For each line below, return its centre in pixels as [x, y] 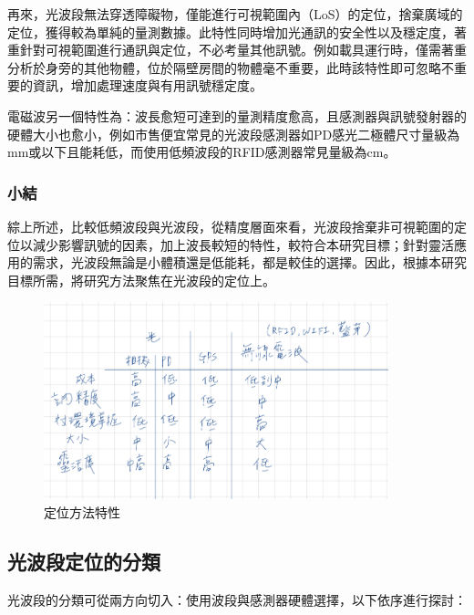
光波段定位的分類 [84, 561]
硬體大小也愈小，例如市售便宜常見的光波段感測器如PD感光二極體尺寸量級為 [234, 134]
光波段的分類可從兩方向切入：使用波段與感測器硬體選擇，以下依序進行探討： [237, 599]
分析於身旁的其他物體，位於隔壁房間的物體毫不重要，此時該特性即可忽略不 [231, 67]
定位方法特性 [82, 511]
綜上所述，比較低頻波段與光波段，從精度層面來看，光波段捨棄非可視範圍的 [231, 226]
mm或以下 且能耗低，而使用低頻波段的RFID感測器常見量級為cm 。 [202, 152]
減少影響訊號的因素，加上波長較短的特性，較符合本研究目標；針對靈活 [243, 244]
